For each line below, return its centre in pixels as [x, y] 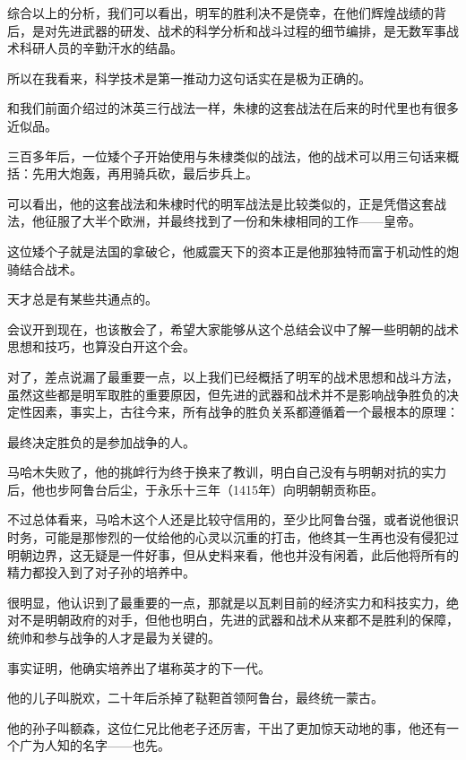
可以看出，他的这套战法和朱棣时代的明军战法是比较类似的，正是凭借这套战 [227, 203]
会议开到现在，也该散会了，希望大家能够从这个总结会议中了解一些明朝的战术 [233, 328]
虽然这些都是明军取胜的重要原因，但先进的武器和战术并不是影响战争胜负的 [227, 394]
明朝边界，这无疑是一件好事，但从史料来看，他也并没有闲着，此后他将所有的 [233, 554]
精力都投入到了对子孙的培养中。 [101, 572]
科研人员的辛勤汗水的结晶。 [101, 48]
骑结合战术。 [45, 268]
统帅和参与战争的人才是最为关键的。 [114, 638]
